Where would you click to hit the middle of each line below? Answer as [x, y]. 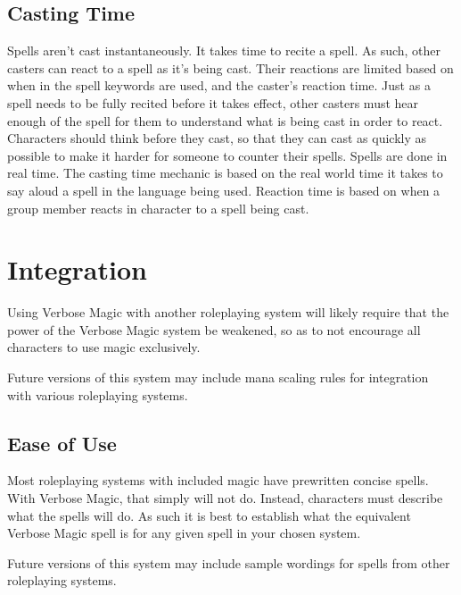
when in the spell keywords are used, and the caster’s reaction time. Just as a [219, 85]
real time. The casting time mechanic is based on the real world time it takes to [225, 173]
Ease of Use [62, 443]
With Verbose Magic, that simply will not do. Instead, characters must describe [225, 498]
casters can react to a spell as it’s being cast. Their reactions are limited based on [230, 67]
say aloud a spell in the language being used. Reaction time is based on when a [224, 190]
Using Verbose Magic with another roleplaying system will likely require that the [228, 312]
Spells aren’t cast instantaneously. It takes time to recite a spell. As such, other [224, 50]
